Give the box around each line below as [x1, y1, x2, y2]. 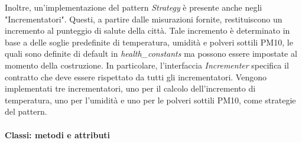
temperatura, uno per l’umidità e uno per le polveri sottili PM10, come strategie [5, 93, 296, 106]
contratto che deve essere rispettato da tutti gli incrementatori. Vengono [5, 70, 267, 83]
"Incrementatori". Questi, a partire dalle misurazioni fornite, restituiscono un [5, 12, 282, 25]
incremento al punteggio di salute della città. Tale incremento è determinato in [5, 24, 290, 37]
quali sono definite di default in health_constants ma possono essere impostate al [5, 47, 297, 60]
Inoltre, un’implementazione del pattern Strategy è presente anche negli [5, 1, 262, 13]
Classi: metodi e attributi [5, 128, 111, 141]
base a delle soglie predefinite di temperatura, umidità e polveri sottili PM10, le [5, 35, 293, 48]
